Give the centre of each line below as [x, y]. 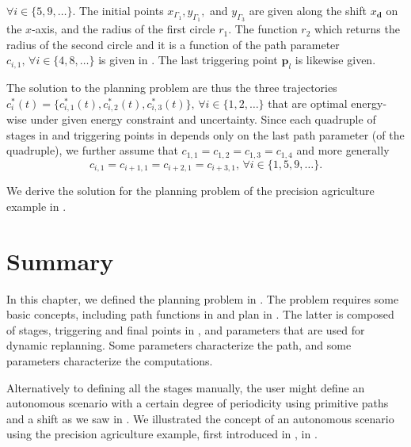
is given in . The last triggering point [188, 60]
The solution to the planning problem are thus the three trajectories [172, 88]
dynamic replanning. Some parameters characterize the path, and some [179, 345]
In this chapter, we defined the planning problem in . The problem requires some [203, 298]
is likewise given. [335, 60]
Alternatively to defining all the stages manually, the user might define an [186, 387]
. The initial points [118, 10]
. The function [263, 29]
